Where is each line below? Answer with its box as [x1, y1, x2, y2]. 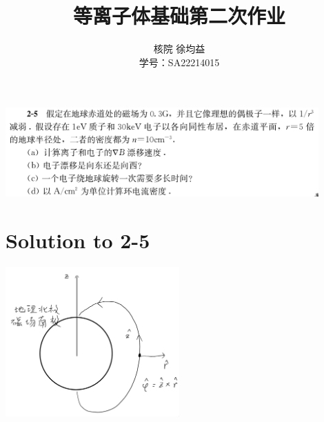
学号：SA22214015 [139, 54, 220, 69]
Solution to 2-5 [6, 225, 150, 254]
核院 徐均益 [153, 41, 205, 56]
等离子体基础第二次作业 [72, 1, 285, 30]
